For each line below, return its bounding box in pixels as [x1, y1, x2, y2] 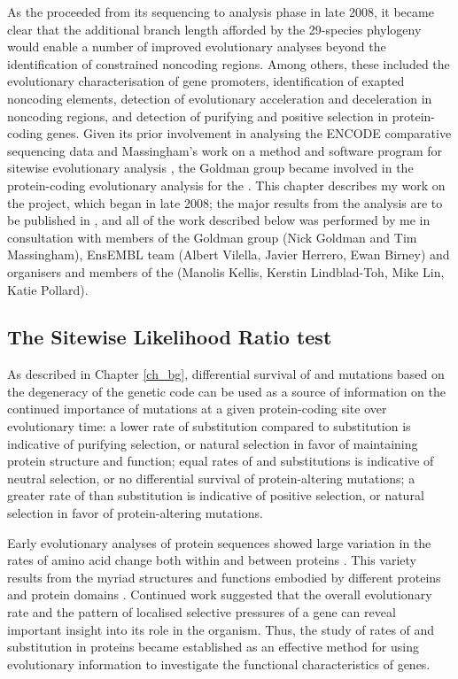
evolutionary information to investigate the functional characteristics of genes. [7, 654, 431, 673]
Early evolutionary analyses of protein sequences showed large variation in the [7, 533, 431, 552]
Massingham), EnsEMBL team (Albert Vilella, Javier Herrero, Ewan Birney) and [7, 245, 450, 264]
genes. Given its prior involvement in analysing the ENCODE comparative [46, 124, 452, 143]
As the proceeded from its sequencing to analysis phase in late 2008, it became [7, 3, 434, 20]
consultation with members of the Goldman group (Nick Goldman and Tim [7, 228, 417, 246]
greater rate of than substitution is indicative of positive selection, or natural [7, 486, 424, 505]
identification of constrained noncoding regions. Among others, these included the [7, 54, 450, 73]
